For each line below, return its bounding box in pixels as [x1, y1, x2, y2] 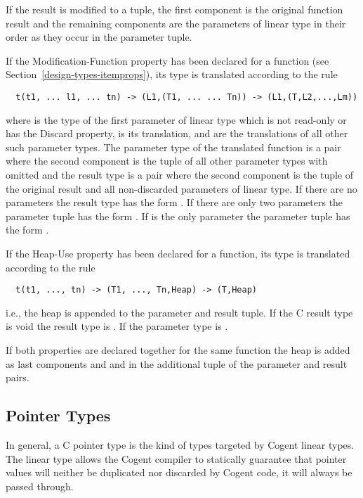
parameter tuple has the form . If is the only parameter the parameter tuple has [6, 208, 350, 223]
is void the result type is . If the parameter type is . [6, 319, 228, 333]
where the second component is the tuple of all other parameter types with [6, 153, 328, 168]
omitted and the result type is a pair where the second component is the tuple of [6, 167, 354, 181]
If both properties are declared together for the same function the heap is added [6, 343, 350, 357]
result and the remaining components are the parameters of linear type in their [6, 15, 346, 30]
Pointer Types [6, 404, 111, 426]
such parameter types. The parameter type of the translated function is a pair [6, 139, 341, 154]
